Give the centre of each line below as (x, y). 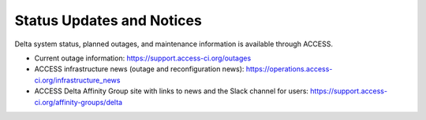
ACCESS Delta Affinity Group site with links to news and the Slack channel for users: (172, 91)
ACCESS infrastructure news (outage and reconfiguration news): (139, 69)
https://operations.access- (289, 69)
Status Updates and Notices (108, 20)
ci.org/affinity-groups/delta (78, 102)
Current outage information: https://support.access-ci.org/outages (143, 58)
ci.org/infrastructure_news (77, 80)
